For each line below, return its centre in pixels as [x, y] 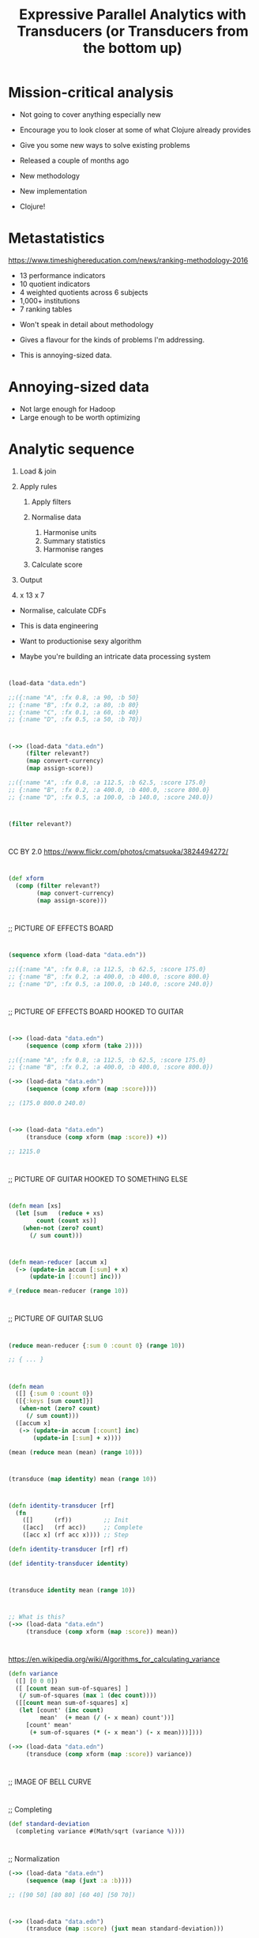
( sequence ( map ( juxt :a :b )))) [79, 1880]
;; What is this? [37, 1617]
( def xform [26, 879]
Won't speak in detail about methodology [86, 324]
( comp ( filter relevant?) [58, 886]
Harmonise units [70, 532]
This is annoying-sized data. [66, 355]
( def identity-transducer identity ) [68, 1563]
